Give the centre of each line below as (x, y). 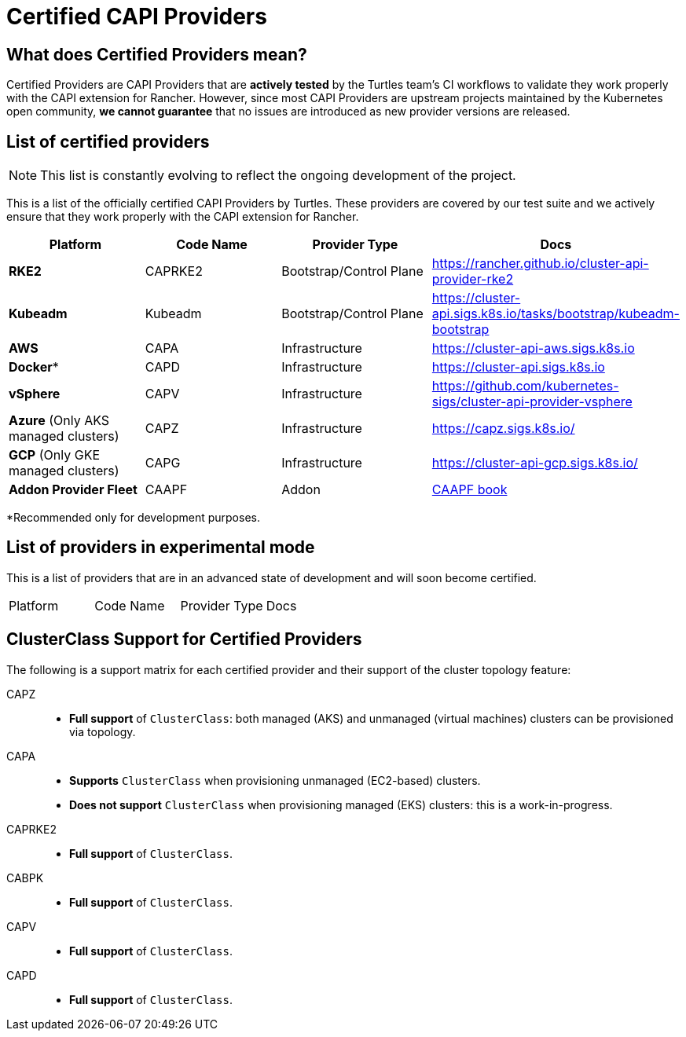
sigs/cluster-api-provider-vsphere (532, 402)
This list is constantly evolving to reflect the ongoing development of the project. (278, 176)
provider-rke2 (473, 279)
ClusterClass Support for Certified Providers (184, 639)
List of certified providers (108, 141)
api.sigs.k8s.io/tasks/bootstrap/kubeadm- (556, 314)
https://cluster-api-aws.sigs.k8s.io (533, 348)
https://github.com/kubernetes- (525, 386)
